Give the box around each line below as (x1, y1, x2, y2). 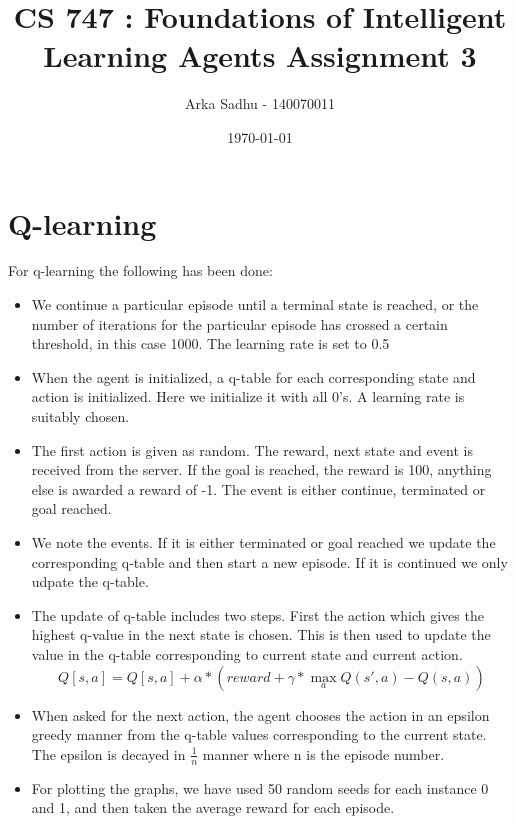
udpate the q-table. (31, 571, 149, 592)
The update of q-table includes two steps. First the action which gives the (31, 604, 484, 625)
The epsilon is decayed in (31, 743, 186, 764)
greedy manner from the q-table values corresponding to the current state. (31, 724, 487, 745)
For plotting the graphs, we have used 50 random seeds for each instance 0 (31, 777, 489, 798)
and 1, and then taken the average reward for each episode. (31, 797, 395, 818)
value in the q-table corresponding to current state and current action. (31, 643, 463, 664)
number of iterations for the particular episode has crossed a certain (31, 313, 448, 334)
